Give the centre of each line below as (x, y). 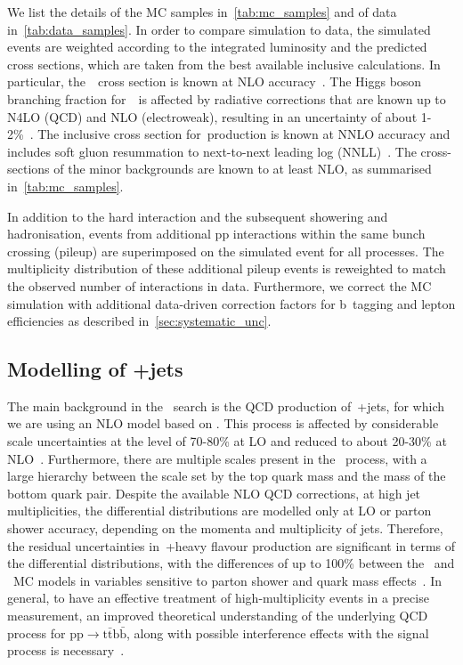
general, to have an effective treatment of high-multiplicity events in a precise (218, 598)
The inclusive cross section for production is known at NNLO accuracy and (244, 134)
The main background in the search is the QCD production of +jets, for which (226, 405)
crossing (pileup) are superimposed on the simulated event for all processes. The (226, 251)
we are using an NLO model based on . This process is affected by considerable (223, 423)
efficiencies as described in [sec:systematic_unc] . (139, 321)
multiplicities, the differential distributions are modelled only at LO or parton (219, 511)
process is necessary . (66, 650)
